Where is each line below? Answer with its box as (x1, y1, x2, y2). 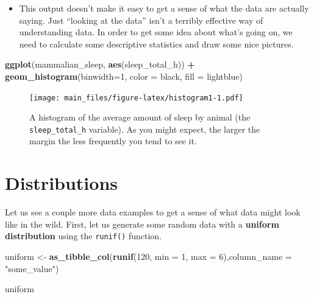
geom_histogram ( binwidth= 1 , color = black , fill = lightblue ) (5, 69, 243, 82)
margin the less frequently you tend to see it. (29, 135, 197, 147)
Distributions (5, 170, 118, 195)
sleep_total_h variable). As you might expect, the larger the (29, 122, 260, 135)
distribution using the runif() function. (5, 229, 162, 242)
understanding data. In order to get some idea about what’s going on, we (19, 26, 293, 38)
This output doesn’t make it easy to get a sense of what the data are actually (19, 2, 309, 14)
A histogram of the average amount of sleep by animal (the (29, 111, 251, 124)
